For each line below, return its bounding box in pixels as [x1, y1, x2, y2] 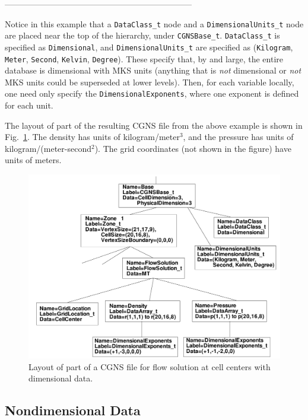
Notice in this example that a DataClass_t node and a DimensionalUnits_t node [5, 17, 304, 30]
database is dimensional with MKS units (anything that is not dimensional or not [5, 64, 301, 77]
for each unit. [5, 99, 53, 112]
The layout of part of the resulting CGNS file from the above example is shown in [5, 119, 303, 131]
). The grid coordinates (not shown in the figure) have [94, 142, 291, 154]
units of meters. [5, 154, 62, 166]
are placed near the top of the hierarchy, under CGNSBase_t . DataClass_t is [5, 29, 280, 42]
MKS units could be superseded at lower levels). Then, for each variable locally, [5, 75, 294, 88]
